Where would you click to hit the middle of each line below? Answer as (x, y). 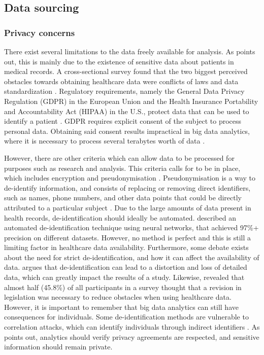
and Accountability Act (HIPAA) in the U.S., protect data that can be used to (127, 111)
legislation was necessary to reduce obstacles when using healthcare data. (118, 297)
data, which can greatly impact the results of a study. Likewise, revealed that (124, 277)
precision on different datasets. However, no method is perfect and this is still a (127, 237)
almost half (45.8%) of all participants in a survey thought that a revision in (123, 287)
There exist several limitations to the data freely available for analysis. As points (130, 51)
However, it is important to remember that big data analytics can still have (121, 307)
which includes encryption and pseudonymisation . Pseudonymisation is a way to (130, 178)
